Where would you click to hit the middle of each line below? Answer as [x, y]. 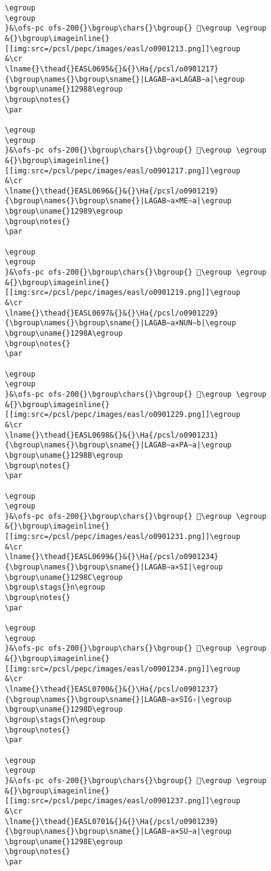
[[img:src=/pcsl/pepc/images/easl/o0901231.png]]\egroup [123, 537]
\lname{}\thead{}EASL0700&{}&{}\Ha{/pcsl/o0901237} [112, 689]
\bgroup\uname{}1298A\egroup [64, 333]
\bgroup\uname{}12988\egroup [64, 89]
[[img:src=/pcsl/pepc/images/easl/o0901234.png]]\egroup [123, 669]
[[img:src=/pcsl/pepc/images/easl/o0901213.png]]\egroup [123, 49]
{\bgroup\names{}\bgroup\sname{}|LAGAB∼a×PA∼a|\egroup [118, 445]
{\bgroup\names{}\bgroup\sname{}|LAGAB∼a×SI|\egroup [114, 567]
